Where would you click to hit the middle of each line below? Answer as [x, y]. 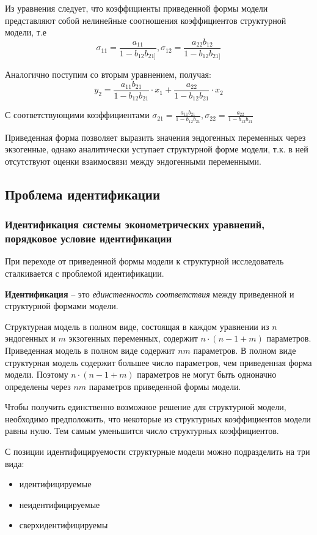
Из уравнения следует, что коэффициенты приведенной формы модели [137, 8]
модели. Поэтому [37, 374]
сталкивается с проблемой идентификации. [85, 273]
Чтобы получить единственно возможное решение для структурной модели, [146, 407]
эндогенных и [30, 338]
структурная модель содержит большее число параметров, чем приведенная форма [158, 362]
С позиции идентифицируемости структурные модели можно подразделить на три [158, 451]
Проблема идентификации [83, 194]
